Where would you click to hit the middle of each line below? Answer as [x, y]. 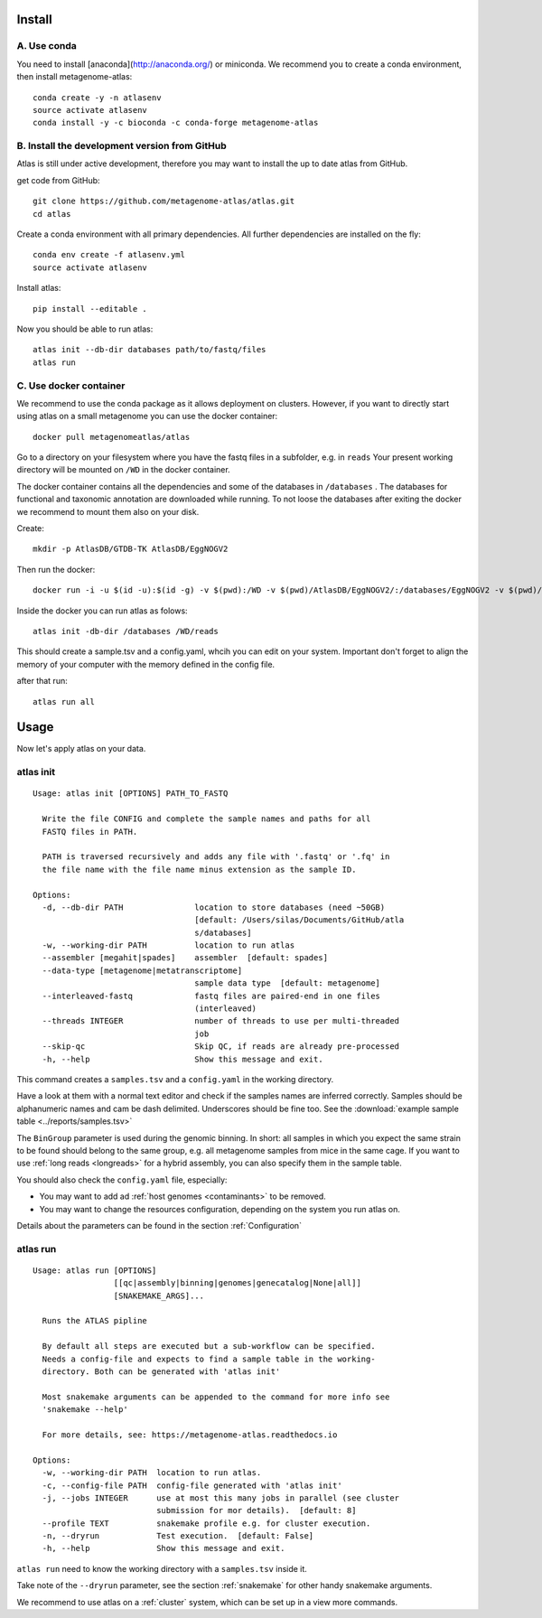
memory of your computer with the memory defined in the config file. [146, 664]
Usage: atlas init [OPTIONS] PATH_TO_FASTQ [131, 794]
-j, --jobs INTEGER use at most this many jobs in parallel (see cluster [221, 1498]
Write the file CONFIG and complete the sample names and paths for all [206, 819]
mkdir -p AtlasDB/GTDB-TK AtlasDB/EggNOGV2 [131, 549]
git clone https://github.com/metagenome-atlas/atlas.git [164, 201]
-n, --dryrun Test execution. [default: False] [178, 1536]
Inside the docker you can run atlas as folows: [103, 611]
